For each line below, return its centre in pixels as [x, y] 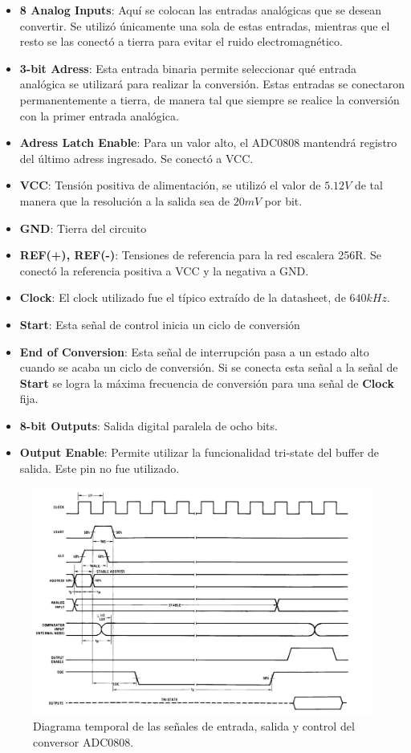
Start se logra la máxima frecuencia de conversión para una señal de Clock [207, 383]
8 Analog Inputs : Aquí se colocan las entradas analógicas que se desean [201, 10]
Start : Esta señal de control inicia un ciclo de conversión [160, 324]
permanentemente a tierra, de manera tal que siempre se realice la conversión [210, 99]
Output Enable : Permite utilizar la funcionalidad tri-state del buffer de [199, 452]
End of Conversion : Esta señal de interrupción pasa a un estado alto [194, 351]
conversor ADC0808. [83, 741]
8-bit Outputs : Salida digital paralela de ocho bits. [149, 425]
